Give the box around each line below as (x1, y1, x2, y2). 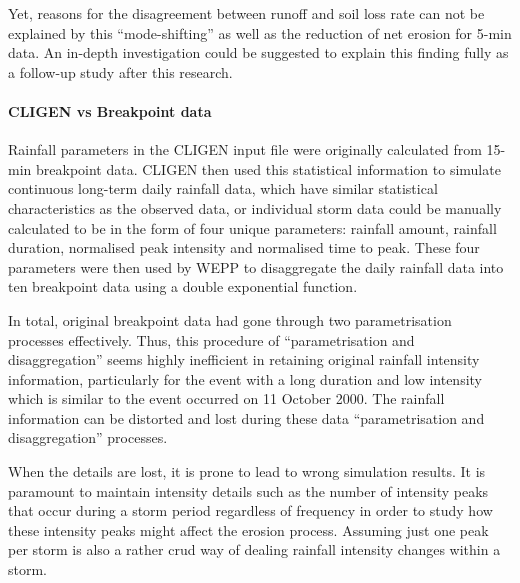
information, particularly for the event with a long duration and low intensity (8, 368, 483, 389)
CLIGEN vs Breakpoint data (8, 100, 212, 121)
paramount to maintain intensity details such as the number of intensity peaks (8, 480, 489, 501)
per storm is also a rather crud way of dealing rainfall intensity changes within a (8, 539, 501, 560)
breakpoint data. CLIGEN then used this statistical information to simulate (35, 158, 501, 179)
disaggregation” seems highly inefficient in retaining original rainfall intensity (8, 349, 480, 370)
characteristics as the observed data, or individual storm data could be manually (8, 197, 502, 218)
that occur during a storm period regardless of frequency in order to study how (8, 500, 493, 521)
